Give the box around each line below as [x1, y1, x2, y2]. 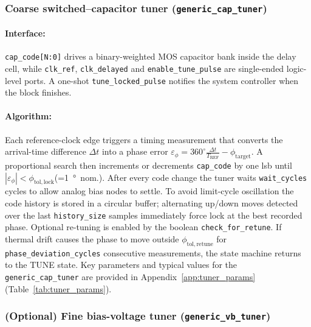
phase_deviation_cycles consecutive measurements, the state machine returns [5, 246, 301, 259]
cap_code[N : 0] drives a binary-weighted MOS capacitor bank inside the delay [5, 50, 296, 63]
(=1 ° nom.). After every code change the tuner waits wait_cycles [54, 171, 307, 183]
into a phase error [101, 145, 168, 158]
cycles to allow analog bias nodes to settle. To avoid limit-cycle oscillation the [5, 185, 294, 197]
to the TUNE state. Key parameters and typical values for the [5, 258, 238, 271]
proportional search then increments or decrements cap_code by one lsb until [5, 158, 292, 171]
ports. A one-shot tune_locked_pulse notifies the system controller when [24, 74, 299, 86]
